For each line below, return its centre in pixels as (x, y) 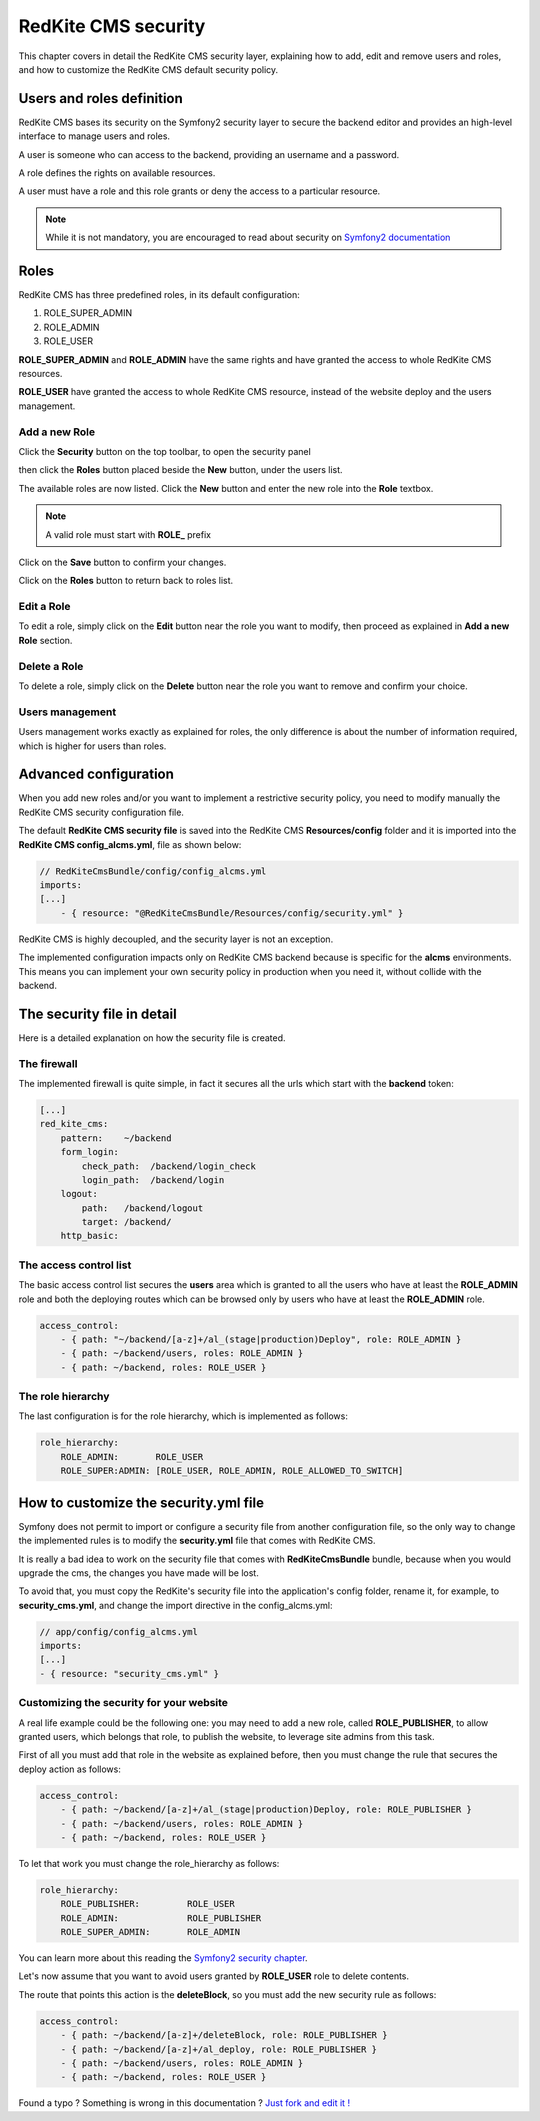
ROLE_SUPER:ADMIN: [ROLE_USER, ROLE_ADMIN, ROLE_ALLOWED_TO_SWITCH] (232, 1471)
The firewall (48, 1063)
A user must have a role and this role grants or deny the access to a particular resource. (199, 191)
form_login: (90, 1152)
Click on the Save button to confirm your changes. (122, 562)
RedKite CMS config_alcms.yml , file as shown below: (130, 844)
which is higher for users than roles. (92, 746)
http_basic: (90, 1236)
